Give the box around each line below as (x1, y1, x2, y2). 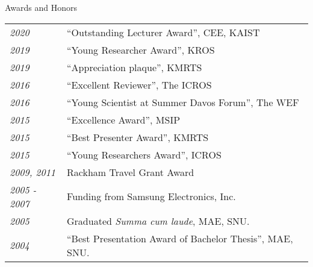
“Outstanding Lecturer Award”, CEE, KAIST (67, 25, 260, 39)
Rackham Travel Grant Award (67, 165, 194, 179)
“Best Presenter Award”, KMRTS (67, 130, 209, 144)
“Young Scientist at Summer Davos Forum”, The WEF (67, 95, 299, 109)
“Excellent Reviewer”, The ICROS (67, 77, 212, 92)
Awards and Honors (5, 1, 78, 13)
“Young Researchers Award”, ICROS (67, 147, 222, 162)
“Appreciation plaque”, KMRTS (67, 60, 202, 74)
